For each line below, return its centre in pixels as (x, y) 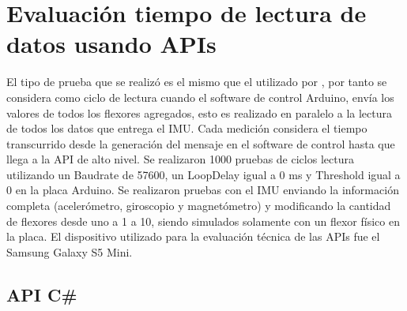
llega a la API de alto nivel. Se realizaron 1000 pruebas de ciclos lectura (180, 159)
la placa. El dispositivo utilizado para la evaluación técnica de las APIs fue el (193, 236)
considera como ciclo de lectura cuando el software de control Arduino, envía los (200, 97)
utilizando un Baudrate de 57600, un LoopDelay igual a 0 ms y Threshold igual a (203, 174)
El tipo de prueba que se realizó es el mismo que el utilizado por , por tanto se (197, 82)
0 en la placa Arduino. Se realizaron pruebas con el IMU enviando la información (203, 190)
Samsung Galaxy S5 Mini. (70, 251)
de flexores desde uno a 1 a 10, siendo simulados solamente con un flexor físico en (203, 221)
